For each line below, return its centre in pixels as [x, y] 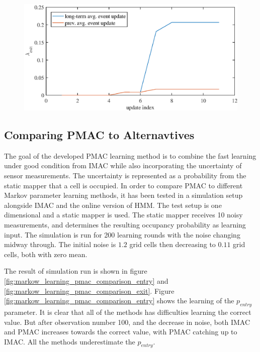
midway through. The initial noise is [60, 244]
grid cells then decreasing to [172, 244]
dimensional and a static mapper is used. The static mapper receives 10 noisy [123, 215]
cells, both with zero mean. [46, 254]
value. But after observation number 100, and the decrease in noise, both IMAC [127, 322]
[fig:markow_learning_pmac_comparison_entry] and [86, 280]
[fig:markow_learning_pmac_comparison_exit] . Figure [89, 290]
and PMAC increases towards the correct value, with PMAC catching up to [121, 332]
